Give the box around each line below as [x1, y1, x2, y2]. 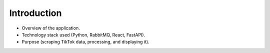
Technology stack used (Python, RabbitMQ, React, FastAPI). [21, 31, 145, 37]
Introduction [9, 7, 62, 18]
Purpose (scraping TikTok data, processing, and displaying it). [21, 39, 149, 45]
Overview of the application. [21, 25, 80, 31]
